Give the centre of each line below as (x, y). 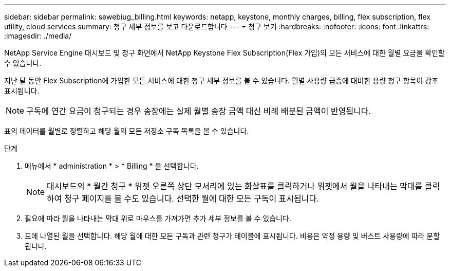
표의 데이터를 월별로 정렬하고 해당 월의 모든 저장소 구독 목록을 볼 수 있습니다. (127, 131)
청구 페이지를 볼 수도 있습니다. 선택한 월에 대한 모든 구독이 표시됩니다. (192, 198)
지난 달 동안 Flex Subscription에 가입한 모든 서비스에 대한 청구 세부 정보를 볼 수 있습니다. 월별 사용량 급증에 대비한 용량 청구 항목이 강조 (221, 80)
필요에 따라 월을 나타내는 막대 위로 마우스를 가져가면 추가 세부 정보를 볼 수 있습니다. (158, 218)
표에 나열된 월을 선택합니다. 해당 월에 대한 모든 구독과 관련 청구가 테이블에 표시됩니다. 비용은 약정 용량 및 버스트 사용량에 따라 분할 (232, 236)
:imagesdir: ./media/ (38, 36)
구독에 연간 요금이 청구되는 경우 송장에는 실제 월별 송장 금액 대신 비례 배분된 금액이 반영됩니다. (199, 111)
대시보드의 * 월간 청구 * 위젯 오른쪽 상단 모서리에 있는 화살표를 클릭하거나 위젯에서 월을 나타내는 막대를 (235, 186)
